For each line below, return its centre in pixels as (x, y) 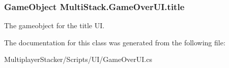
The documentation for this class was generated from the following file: (115, 42)
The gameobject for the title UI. (54, 25)
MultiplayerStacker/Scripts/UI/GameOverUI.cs (78, 59)
